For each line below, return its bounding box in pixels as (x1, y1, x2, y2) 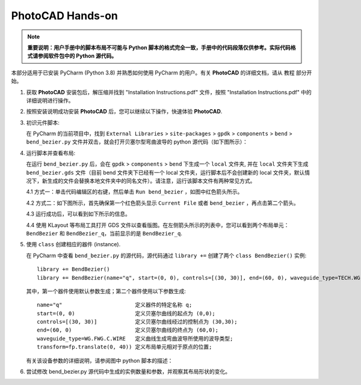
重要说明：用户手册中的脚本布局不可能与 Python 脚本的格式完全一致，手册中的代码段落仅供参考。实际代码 (27, 44, 291, 51)
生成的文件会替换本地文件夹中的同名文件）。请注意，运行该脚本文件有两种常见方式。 (47, 177, 256, 184)
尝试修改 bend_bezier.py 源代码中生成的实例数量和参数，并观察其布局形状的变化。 (26, 368, 231, 375)
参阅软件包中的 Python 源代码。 (37, 52, 117, 59)
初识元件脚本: (26, 119, 60, 126)
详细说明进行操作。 (26, 97, 74, 104)
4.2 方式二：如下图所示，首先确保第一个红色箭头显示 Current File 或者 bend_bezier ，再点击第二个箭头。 (26, 199, 299, 207)
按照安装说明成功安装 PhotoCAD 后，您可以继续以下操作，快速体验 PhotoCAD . (26, 108, 223, 115)
